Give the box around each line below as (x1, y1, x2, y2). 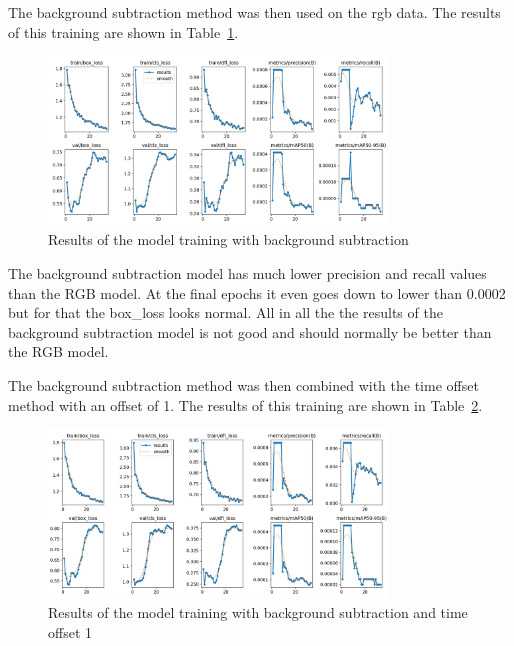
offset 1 (48, 621, 93, 642)
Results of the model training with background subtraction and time (48, 602, 468, 623)
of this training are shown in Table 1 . (8, 21, 239, 42)
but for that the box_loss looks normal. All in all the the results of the (8, 302, 443, 323)
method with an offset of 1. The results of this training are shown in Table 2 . (8, 394, 483, 415)
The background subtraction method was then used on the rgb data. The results (8, 2, 501, 22)
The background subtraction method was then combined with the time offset (8, 374, 479, 395)
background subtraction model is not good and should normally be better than (8, 321, 492, 342)
